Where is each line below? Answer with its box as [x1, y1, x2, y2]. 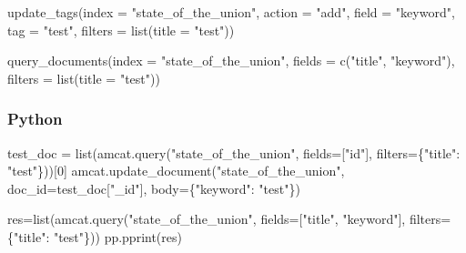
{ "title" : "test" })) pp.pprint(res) [7, 227, 182, 246]
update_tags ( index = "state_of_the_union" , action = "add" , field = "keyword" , [7, 3, 455, 21]
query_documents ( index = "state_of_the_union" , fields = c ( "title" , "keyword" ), [7, 51, 455, 70]
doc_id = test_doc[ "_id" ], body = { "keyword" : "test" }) [7, 178, 300, 197]
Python [7, 107, 63, 130]
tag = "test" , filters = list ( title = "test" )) [7, 20, 235, 39]
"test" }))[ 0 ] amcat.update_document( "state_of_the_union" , [7, 161, 345, 180]
